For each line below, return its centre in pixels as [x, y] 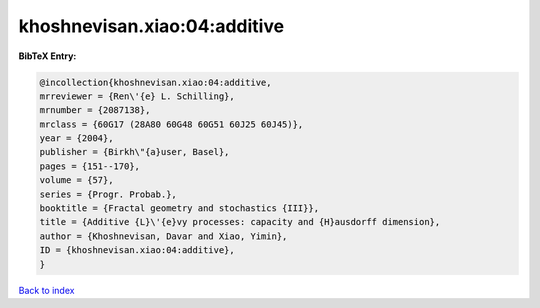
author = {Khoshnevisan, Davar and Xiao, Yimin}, [163, 236]
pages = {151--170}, [89, 166]
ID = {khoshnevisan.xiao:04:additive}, [137, 250]
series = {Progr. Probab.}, [108, 194]
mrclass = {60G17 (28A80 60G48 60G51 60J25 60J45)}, [171, 124]
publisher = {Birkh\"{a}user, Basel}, [134, 152]
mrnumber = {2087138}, [95, 110]
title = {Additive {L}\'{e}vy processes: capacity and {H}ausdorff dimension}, [240, 222]
